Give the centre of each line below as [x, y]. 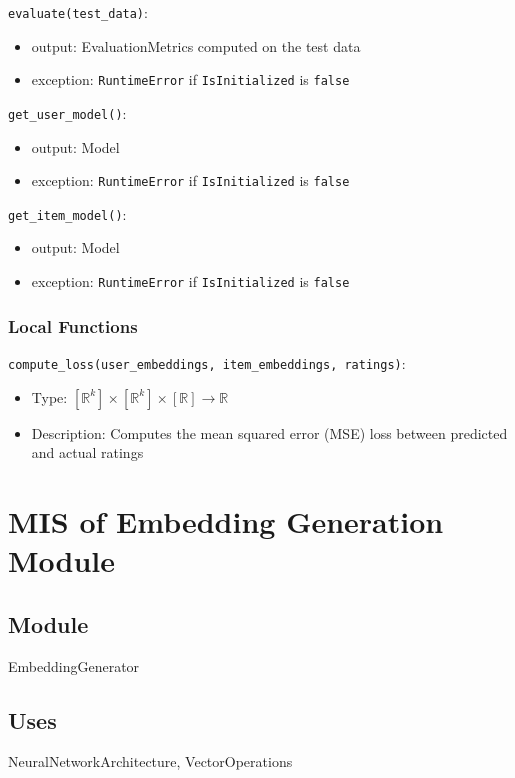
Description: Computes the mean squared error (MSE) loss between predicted [269, 432]
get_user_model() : [67, 112]
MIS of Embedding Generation [226, 520]
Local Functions [73, 325]
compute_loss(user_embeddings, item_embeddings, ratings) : [207, 362]
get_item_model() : [67, 213]
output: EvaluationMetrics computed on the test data [196, 45]
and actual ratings [87, 452]
